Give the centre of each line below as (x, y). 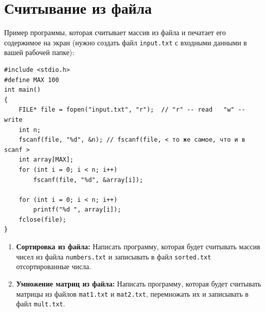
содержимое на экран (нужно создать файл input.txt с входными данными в (126, 42)
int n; (30, 130)
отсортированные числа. (54, 266)
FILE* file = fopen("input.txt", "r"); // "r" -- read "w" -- (132, 110)
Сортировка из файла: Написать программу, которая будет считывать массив (138, 246)
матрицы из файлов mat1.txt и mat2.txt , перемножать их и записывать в (132, 293)
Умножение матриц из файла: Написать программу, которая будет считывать (139, 283)
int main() (22, 90)
